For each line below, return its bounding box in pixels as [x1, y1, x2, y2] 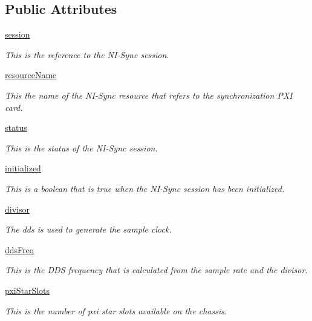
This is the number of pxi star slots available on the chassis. [5, 304, 227, 317]
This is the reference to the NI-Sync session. [5, 48, 169, 61]
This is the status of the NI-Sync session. [5, 141, 158, 154]
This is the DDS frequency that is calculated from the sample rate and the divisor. [5, 263, 308, 276]
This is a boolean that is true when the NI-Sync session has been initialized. [5, 182, 285, 194]
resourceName [5, 68, 57, 81]
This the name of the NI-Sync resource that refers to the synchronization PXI [5, 88, 293, 101]
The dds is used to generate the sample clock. [5, 223, 172, 236]
